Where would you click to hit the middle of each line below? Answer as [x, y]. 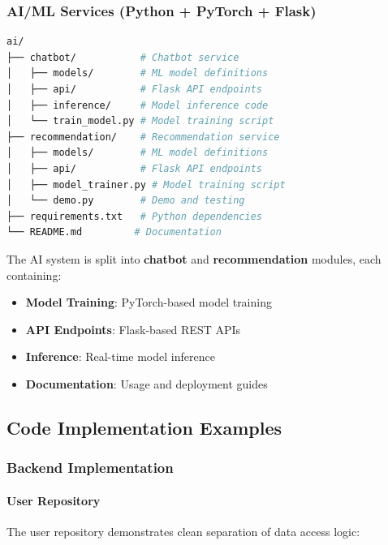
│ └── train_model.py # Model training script [140, 121]
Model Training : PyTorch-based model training [149, 302]
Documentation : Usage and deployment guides [147, 383]
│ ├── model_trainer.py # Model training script [146, 185]
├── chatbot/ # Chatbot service [123, 57]
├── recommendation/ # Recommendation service [143, 137]
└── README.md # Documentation [114, 232]
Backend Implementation [90, 468]
